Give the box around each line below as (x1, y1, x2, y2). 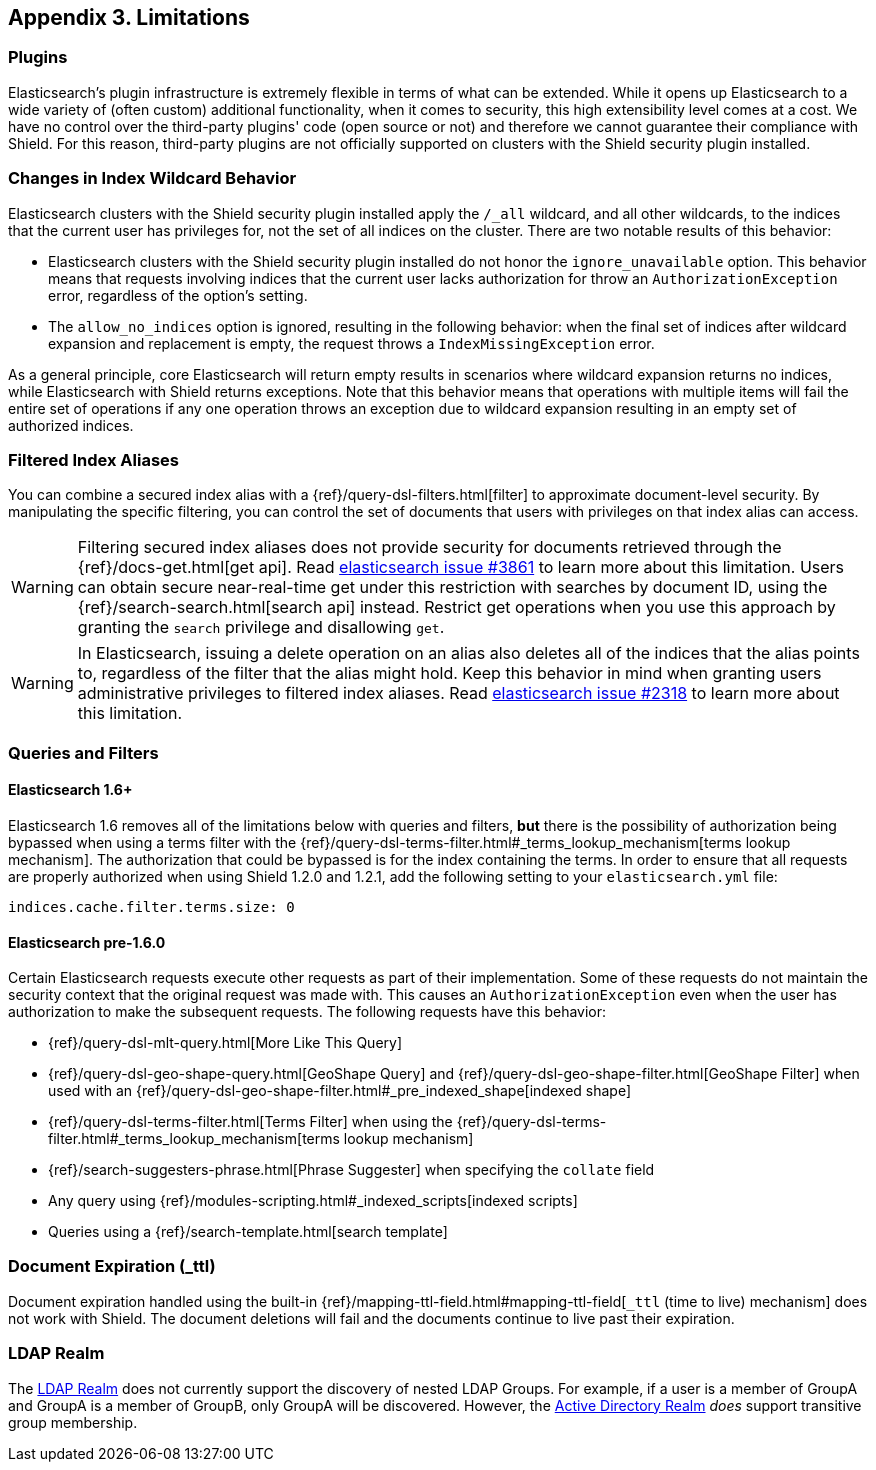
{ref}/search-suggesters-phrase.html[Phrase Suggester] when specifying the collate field (48, 1161, 655, 1179)
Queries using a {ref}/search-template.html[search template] (48, 1223, 448, 1241)
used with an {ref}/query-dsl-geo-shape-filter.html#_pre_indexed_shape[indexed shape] (48, 1082, 632, 1100)
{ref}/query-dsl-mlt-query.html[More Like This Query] (48, 1034, 403, 1052)
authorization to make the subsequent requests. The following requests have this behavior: (8, 1003, 607, 1021)
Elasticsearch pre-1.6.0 (8, 933, 166, 951)
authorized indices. (8, 416, 134, 434)
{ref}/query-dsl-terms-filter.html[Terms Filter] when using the (48, 1113, 453, 1131)
